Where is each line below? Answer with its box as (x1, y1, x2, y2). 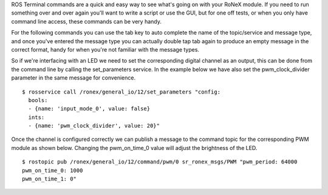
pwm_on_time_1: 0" (22, 176, 77, 182)
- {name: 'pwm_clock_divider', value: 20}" (28, 122, 160, 129)
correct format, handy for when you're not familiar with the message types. (11, 46, 200, 53)
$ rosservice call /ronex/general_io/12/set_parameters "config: (22, 88, 221, 95)
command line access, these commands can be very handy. (11, 18, 162, 25)
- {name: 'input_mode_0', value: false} (28, 105, 151, 112)
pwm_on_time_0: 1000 (22, 167, 83, 174)
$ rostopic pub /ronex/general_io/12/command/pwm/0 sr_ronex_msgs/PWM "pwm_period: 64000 (22, 159, 298, 165)
